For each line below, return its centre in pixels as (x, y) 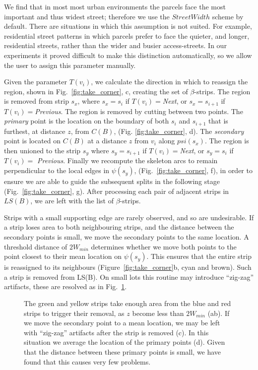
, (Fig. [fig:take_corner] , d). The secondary (179, 131)
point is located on (32, 141)
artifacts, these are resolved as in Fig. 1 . (65, 286)
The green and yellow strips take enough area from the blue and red (128, 303)
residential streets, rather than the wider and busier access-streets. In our (115, 45)
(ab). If (219, 313)
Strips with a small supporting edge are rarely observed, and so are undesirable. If (129, 217)
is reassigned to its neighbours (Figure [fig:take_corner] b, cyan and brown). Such (128, 267)
